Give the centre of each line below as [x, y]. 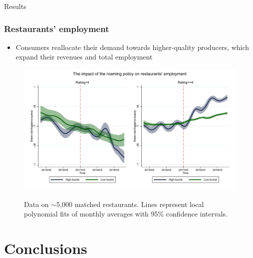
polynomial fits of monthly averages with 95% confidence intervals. [126, 214]
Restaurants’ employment [57, 28]
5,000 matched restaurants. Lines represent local [130, 204]
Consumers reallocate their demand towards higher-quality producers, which [132, 47]
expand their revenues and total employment [84, 57]
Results [15, 6]
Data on [36, 204]
